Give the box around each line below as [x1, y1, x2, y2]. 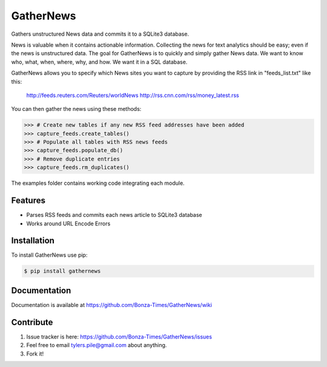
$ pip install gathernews [24, 268, 101, 275]
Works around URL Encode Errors [26, 220, 111, 227]
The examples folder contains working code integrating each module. [11, 179, 185, 187]
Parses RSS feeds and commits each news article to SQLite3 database [26, 211, 202, 219]
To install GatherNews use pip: [11, 251, 88, 259]
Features [11, 196, 45, 206]
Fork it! [26, 350, 44, 357]
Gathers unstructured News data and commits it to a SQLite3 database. [11, 30, 190, 38]
